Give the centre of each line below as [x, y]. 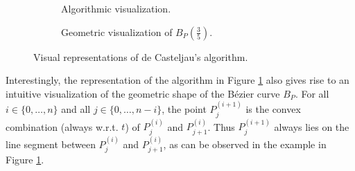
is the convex [273, 109]
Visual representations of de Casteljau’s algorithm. [141, 56]
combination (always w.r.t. [62, 126]
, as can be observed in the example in [245, 144]
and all [76, 109]
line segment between [51, 144]
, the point [184, 109]
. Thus [221, 126]
